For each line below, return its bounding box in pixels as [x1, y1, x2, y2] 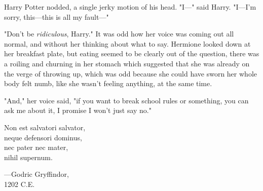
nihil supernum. [4, 151, 53, 162]
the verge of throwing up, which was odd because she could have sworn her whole [4, 68, 257, 79]
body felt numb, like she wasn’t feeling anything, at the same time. [4, 78, 212, 89]
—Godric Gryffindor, [4, 169, 69, 179]
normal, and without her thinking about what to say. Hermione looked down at [4, 38, 251, 49]
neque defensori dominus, [4, 132, 82, 142]
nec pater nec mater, [4, 142, 68, 152]
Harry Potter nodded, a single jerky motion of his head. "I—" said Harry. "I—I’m [4, 2, 256, 12]
